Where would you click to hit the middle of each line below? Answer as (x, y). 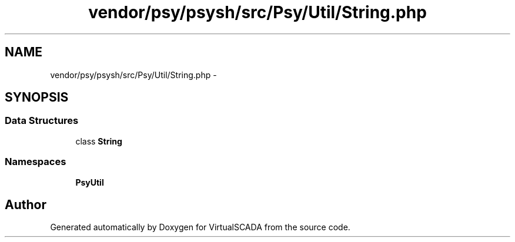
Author (26, 204)
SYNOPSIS (37, 98)
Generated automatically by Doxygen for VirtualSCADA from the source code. (200, 227)
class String (99, 141)
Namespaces (36, 162)
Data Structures (42, 121)
